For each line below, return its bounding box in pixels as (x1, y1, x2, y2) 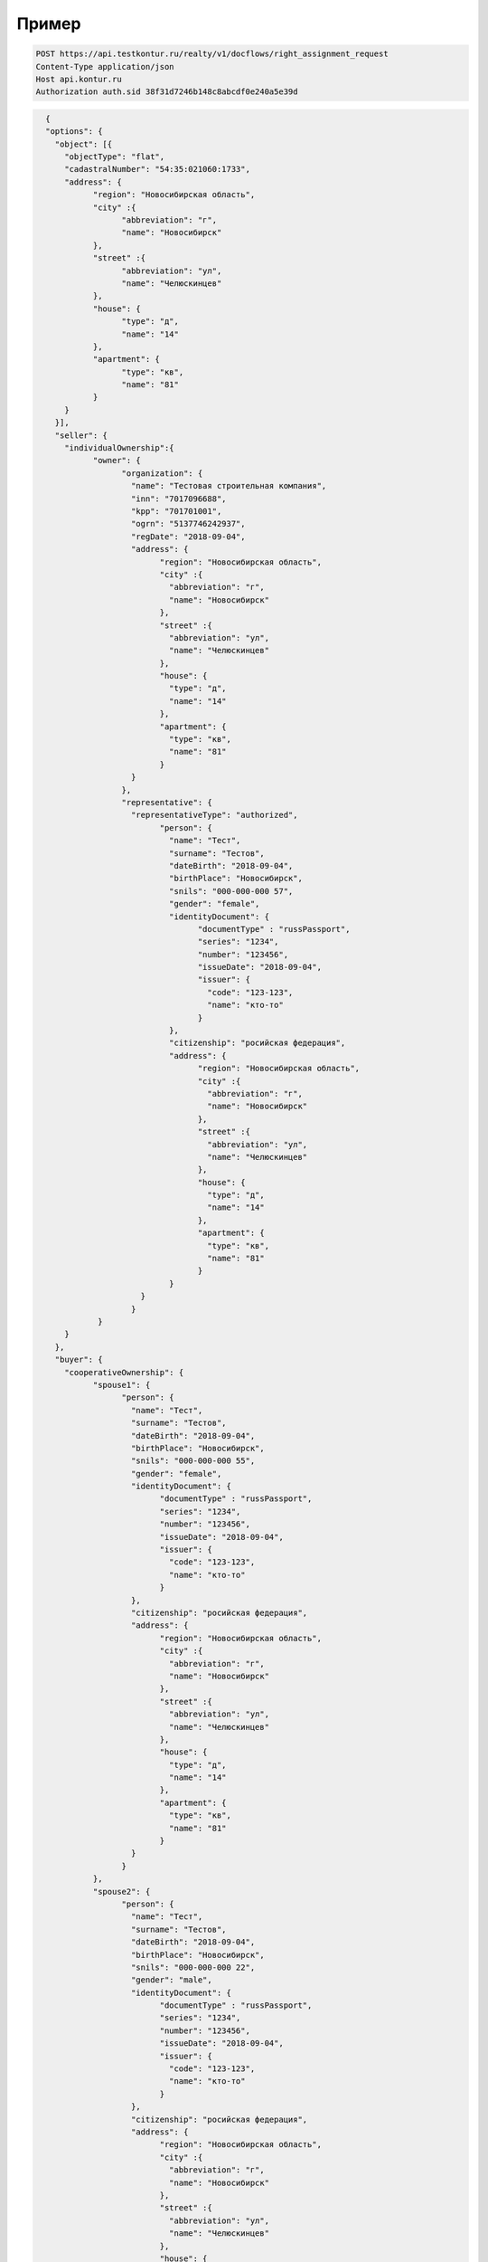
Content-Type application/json (35, 62, 175, 71)
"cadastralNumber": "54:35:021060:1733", (64, 164, 250, 175)
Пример (16, 14, 81, 33)
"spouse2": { (92, 1887, 151, 1896)
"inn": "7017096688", (131, 493, 227, 504)
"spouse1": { (92, 1380, 151, 1390)
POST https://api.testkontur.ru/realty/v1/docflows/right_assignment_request (35, 49, 389, 59)
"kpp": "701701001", (131, 507, 222, 516)
